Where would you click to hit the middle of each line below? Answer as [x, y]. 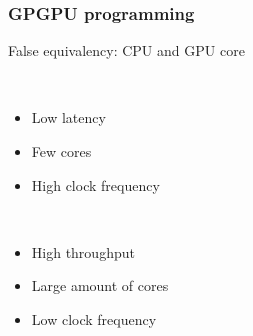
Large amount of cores [100, 285]
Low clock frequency [94, 318]
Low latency [68, 117]
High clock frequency [95, 184]
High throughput [83, 251]
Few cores [61, 151]
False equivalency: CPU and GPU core [126, 50]
